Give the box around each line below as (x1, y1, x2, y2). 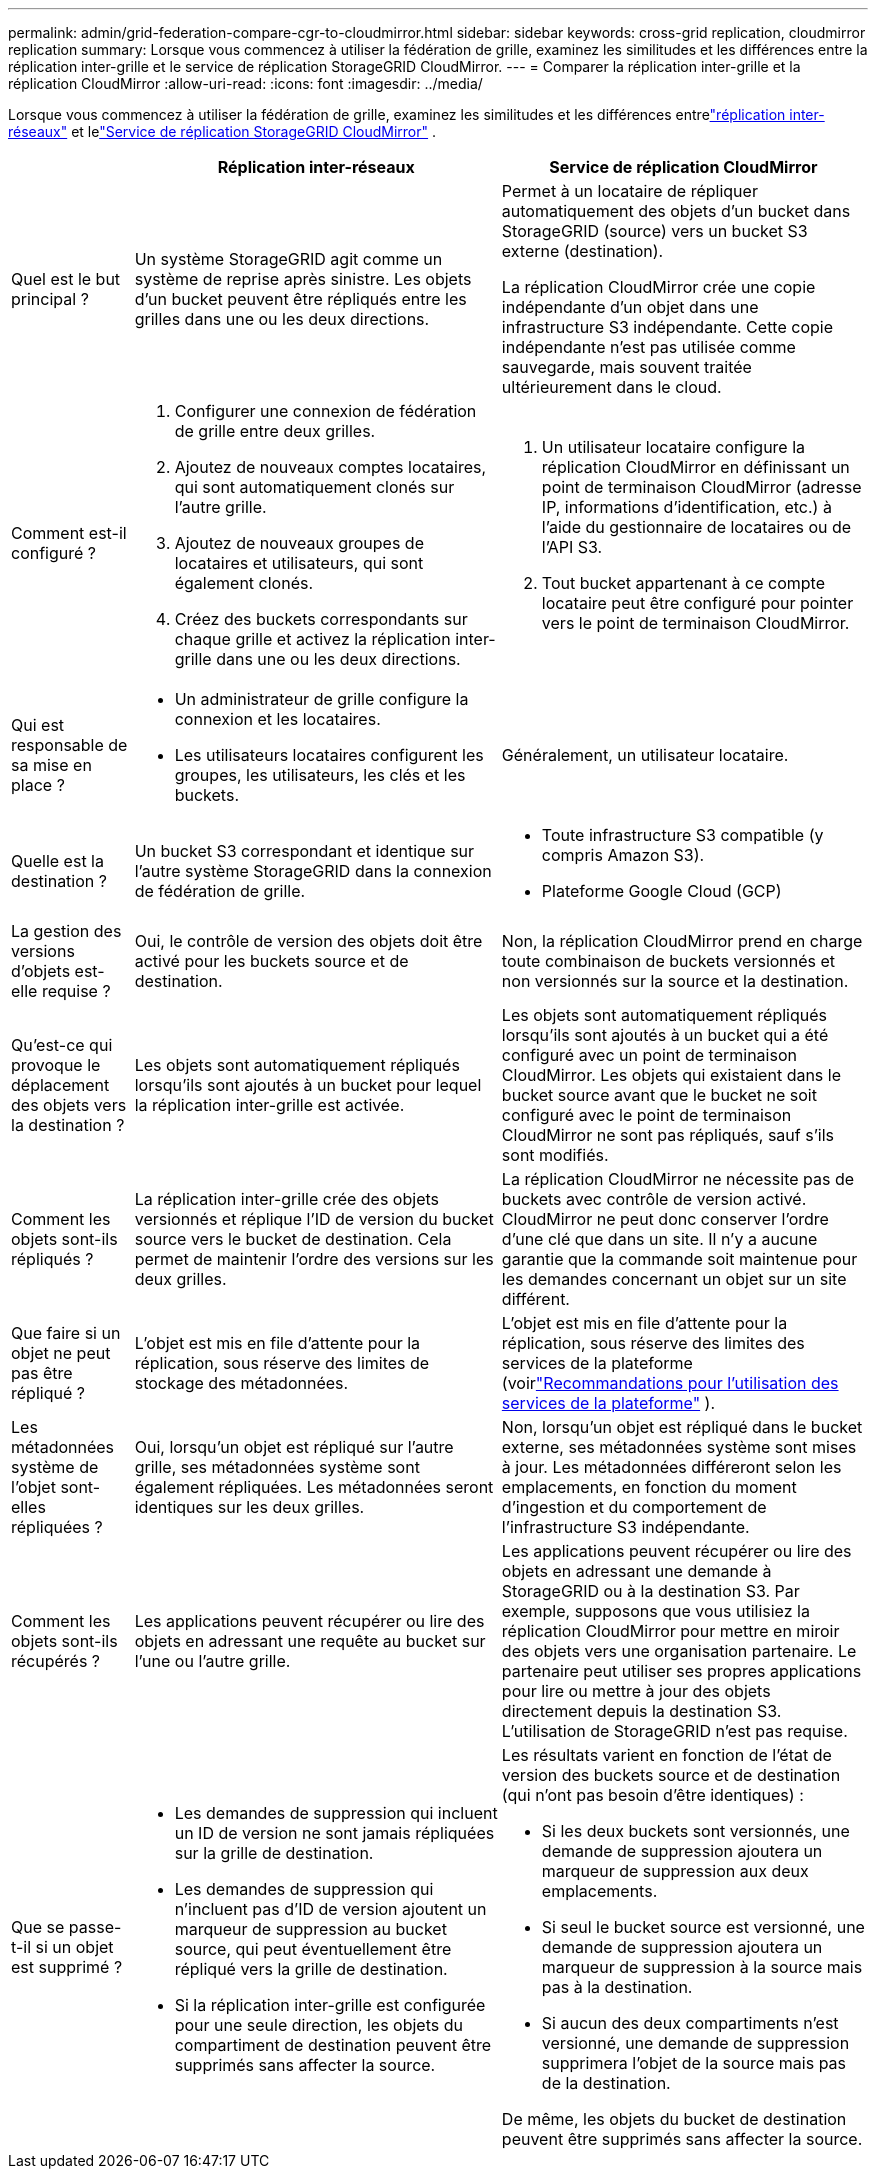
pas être (11, 1363, 73, 1383)
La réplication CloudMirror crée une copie (501, 277, 816, 297)
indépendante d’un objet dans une (501, 297, 759, 317)
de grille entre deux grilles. (174, 421, 376, 441)
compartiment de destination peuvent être (174, 2035, 492, 2055)
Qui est (11, 715, 65, 735)
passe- (68, 1917, 122, 1937)
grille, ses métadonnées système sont (134, 1457, 420, 1477)
